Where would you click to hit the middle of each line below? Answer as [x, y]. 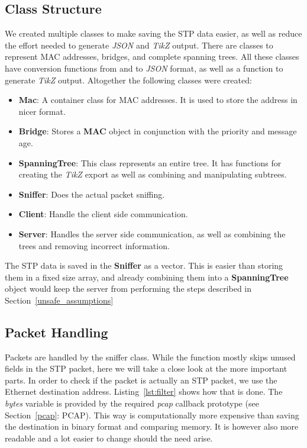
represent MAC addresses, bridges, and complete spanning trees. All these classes [152, 57]
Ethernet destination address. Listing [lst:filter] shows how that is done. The [144, 391]
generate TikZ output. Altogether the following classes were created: [128, 80]
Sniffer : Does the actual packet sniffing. [92, 194]
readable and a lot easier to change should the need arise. [109, 438]
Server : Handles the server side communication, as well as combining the [152, 233]
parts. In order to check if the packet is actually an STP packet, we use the [141, 380]
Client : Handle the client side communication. [103, 214]
